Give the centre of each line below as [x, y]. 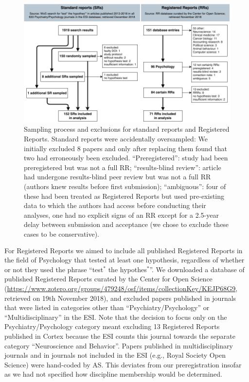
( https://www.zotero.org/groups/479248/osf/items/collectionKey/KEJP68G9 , [121, 288]
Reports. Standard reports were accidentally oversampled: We [116, 139]
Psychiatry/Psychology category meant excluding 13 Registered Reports [112, 326]
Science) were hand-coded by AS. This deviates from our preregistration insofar [123, 364]
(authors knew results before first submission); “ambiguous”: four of [125, 186]
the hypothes [127, 269]
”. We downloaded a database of [197, 269]
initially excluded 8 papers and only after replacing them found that [125, 148]
